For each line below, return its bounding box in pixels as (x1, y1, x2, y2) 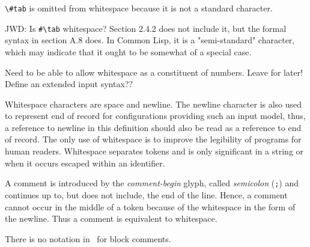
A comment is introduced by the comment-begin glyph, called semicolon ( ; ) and (5, 177, 299, 189)
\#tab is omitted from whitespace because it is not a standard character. (5, 2, 273, 14)
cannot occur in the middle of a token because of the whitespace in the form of (5, 200, 296, 213)
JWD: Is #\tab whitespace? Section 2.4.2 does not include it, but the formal (5, 22, 287, 34)
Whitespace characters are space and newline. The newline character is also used (5, 97, 302, 110)
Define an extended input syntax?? (5, 78, 133, 90)
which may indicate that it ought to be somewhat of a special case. (5, 45, 252, 58)
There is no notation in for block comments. (5, 232, 171, 245)
